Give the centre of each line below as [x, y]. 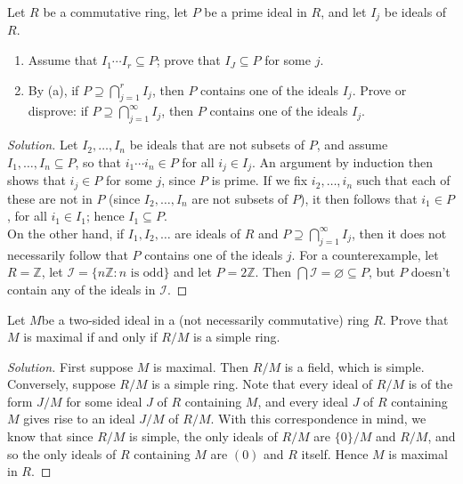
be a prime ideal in [256, 12]
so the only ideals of [62, 453]
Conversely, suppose [61, 384]
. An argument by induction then [342, 161]
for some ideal [104, 401]
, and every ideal [303, 401]
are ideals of [207, 233]
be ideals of [415, 12]
